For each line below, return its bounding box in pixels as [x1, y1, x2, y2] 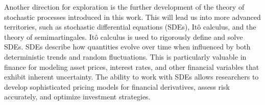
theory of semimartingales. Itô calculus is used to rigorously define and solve [4, 31, 243, 42]
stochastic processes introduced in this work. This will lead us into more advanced [4, 11, 261, 22]
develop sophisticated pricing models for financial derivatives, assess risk [4, 81, 230, 92]
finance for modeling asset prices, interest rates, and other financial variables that [4, 61, 259, 72]
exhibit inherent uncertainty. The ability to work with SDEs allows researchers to [4, 71, 259, 82]
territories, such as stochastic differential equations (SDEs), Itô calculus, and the [4, 21, 256, 32]
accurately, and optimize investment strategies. [4, 91, 151, 102]
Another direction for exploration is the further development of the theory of [4, 2, 245, 12]
